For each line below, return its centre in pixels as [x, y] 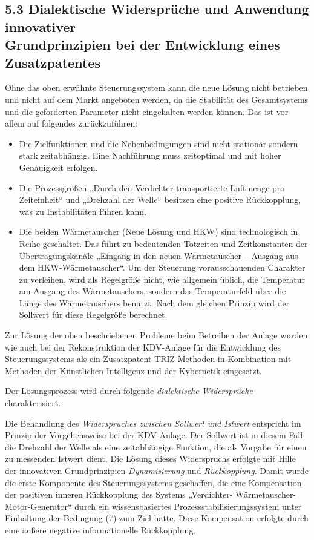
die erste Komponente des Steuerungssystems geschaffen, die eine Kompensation [153, 482]
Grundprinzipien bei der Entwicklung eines [142, 44]
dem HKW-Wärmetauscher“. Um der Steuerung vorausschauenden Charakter [162, 267]
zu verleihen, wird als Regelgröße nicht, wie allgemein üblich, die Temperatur [162, 279]
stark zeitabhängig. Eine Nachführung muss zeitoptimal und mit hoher [150, 155]
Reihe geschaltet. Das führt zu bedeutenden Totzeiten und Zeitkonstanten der [163, 243]
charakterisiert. [33, 403]
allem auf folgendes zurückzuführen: [71, 123]
